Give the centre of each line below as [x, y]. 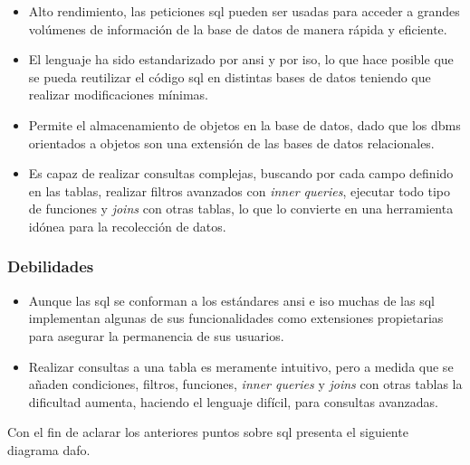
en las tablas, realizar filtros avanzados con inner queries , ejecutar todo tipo [240, 190]
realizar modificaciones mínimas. [118, 95]
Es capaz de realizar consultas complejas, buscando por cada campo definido [241, 173]
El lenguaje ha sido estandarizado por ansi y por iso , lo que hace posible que [241, 59]
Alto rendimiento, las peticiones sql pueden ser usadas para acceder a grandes [244, 11]
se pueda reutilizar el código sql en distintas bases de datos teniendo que [230, 76]
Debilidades [51, 266]
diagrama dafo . [49, 449]
